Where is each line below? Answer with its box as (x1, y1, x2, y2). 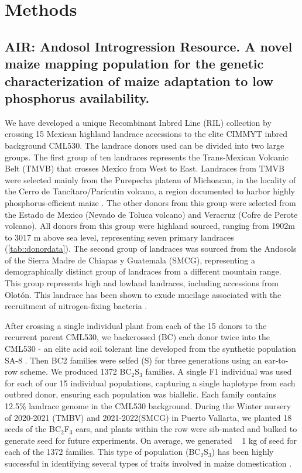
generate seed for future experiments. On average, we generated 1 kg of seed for (5, 434, 297, 446)
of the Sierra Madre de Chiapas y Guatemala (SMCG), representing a (5, 253, 255, 266)
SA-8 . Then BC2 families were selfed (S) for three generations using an (5, 354, 262, 366)
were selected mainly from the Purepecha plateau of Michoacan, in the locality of (5, 173, 296, 186)
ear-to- (264, 354, 289, 366)
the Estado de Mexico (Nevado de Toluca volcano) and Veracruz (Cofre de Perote (5, 208, 298, 220)
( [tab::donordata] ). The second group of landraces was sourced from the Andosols (5, 242, 297, 255)
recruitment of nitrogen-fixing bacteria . (5, 300, 147, 312)
